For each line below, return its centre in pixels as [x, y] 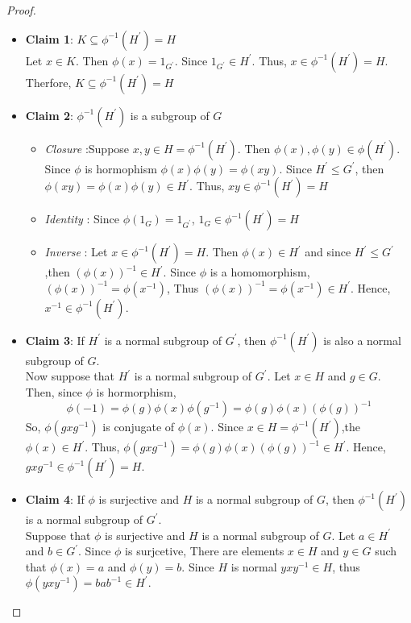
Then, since [54, 391]
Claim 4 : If [55, 499]
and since [328, 252]
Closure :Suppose [87, 148]
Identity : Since [82, 219]
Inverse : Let [76, 252]
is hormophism [121, 168]
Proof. [21, 10]
